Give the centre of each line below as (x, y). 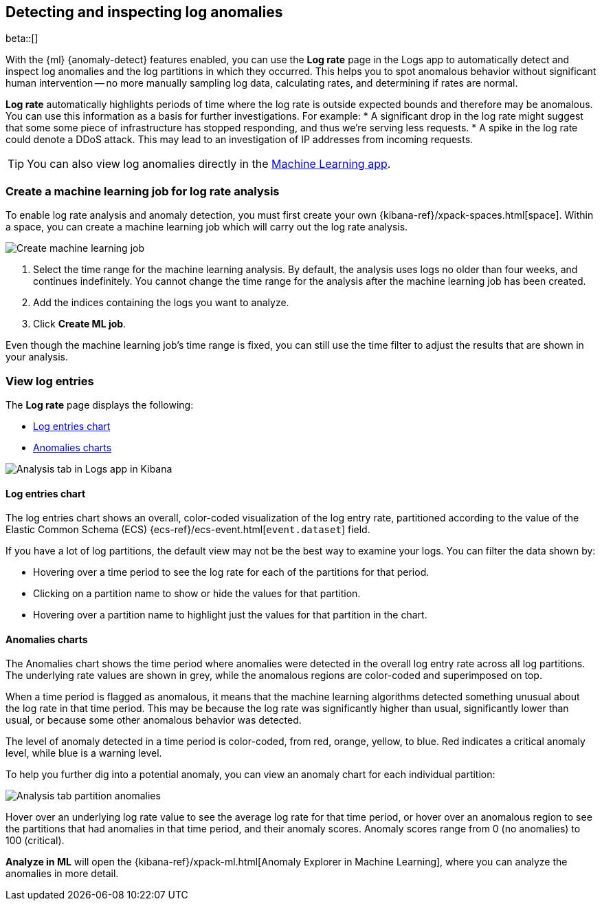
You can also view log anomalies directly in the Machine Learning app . (209, 164)
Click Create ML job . (80, 324)
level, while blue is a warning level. (84, 753)
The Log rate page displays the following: (100, 405)
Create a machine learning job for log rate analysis (143, 191)
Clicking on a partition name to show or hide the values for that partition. (197, 594)
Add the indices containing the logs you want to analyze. (161, 303)
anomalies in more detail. (62, 874)
